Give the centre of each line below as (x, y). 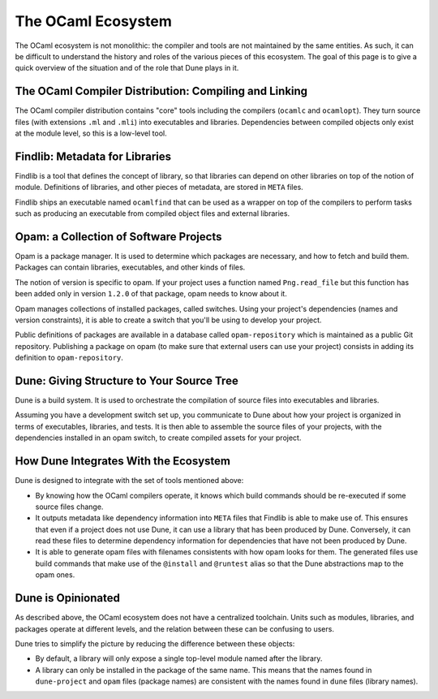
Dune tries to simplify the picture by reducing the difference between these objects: (155, 643)
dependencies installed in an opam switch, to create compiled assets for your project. (158, 438)
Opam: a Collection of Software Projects (118, 237)
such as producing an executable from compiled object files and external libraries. (152, 214)
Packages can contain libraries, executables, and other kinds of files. (130, 267)
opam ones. (55, 575)
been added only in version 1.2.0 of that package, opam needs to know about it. (151, 294)
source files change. (69, 507)
